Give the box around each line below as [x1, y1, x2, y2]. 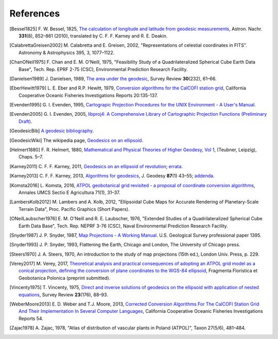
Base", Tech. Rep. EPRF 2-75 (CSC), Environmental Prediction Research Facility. [19, 66, 188, 72]
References [9, 8, 60, 19]
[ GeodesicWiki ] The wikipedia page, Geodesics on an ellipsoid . [9, 137, 144, 144]
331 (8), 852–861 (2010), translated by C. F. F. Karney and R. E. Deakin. [19, 32, 168, 39]
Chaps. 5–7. [19, 154, 43, 160]
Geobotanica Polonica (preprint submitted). [19, 275, 111, 281]
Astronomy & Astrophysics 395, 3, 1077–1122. [19, 49, 115, 56]
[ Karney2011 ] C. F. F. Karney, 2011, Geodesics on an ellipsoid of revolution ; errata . [9, 163, 183, 169]
